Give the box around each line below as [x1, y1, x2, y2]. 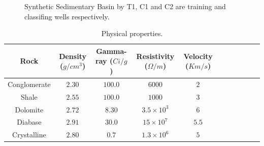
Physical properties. [101, 28, 163, 39]
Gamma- [96, 45, 127, 56]
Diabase [17, 116, 42, 127]
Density [59, 50, 86, 61]
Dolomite [15, 104, 44, 114]
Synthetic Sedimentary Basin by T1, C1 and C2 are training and [24, 1, 226, 11]
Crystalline [12, 129, 46, 140]
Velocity [183, 50, 213, 61]
